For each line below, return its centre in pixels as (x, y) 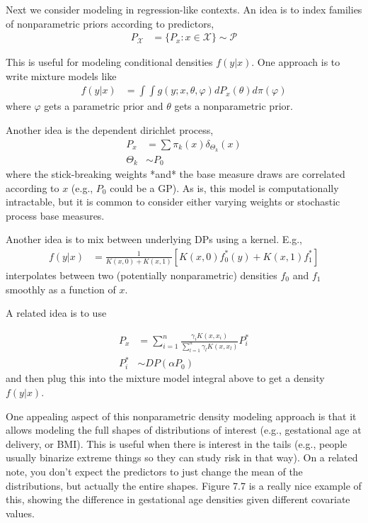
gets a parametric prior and (104, 106)
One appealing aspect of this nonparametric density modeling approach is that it (181, 416)
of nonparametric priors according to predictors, (110, 23)
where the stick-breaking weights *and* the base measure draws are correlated (176, 174)
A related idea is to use (56, 313)
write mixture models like (61, 75)
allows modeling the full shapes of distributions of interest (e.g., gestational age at (184, 430)
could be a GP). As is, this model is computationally (224, 187)
